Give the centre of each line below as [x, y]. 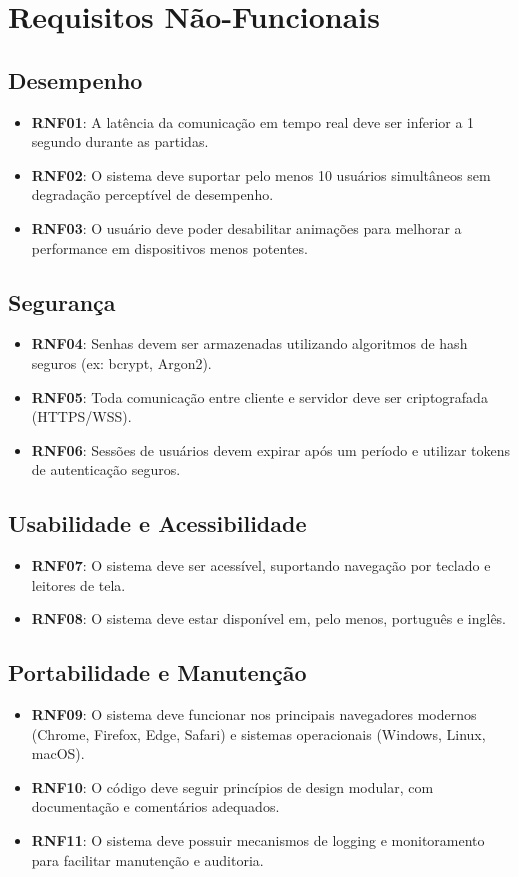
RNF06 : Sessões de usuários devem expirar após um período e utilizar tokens [271, 449]
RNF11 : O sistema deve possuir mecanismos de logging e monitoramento [258, 840]
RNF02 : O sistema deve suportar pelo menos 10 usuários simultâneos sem [261, 174]
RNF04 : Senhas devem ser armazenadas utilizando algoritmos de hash [249, 343]
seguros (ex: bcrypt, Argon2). [121, 362]
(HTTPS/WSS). [81, 416]
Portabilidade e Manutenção [157, 672]
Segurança [62, 301]
